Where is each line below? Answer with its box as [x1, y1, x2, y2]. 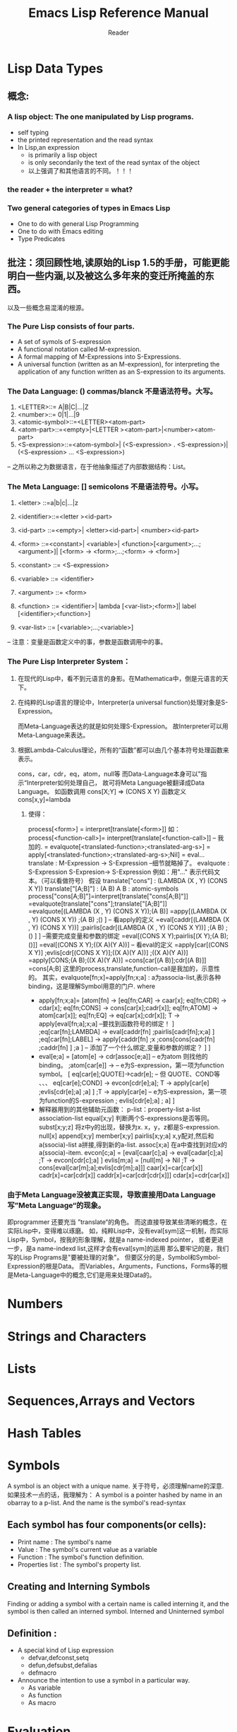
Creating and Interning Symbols [7, 1581, 150, 1593]
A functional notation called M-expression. [17, 345, 142, 353]
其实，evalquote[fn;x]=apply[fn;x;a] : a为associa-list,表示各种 [42, 973, 221, 981]
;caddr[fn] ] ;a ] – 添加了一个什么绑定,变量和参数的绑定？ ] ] [38, 1043, 211, 1052]
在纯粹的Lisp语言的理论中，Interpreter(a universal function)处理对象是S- [17, 698, 229, 706]
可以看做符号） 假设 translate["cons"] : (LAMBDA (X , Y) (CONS [43, 876, 228, 884]
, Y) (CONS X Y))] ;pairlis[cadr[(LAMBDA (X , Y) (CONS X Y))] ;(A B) [28, 923, 224, 932]
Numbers [7, 1296, 63, 1312]
